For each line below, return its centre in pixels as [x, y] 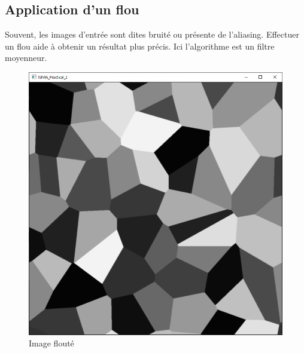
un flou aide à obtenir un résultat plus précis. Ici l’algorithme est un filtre [140, 46]
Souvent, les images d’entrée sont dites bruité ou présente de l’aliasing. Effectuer [152, 34]
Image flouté [51, 343]
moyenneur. [26, 58]
